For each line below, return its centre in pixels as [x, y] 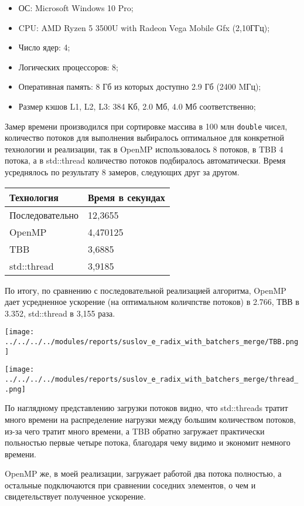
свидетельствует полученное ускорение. [75, 496]
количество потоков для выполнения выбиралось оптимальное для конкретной [145, 137]
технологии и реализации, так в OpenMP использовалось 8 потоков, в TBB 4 [144, 149]
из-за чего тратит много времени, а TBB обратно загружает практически [135, 431]
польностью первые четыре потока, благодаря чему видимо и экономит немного [148, 442]
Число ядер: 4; [44, 47]
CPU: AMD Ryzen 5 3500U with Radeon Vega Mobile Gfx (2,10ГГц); [144, 27]
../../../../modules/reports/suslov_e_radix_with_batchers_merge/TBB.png [152, 342]
